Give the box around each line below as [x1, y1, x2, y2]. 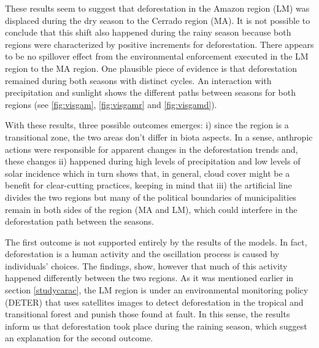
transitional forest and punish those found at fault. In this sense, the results [5, 307, 290, 320]
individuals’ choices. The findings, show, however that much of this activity [5, 259, 288, 272]
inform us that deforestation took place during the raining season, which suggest [5, 319, 307, 332]
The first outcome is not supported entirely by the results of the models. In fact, [5, 235, 307, 248]
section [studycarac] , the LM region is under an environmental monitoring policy [5, 284, 309, 296]
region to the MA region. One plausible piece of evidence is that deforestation [5, 61, 297, 74]
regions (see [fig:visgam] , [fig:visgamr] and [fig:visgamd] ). [5, 98, 217, 110]
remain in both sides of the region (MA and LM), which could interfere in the [5, 203, 298, 215]
